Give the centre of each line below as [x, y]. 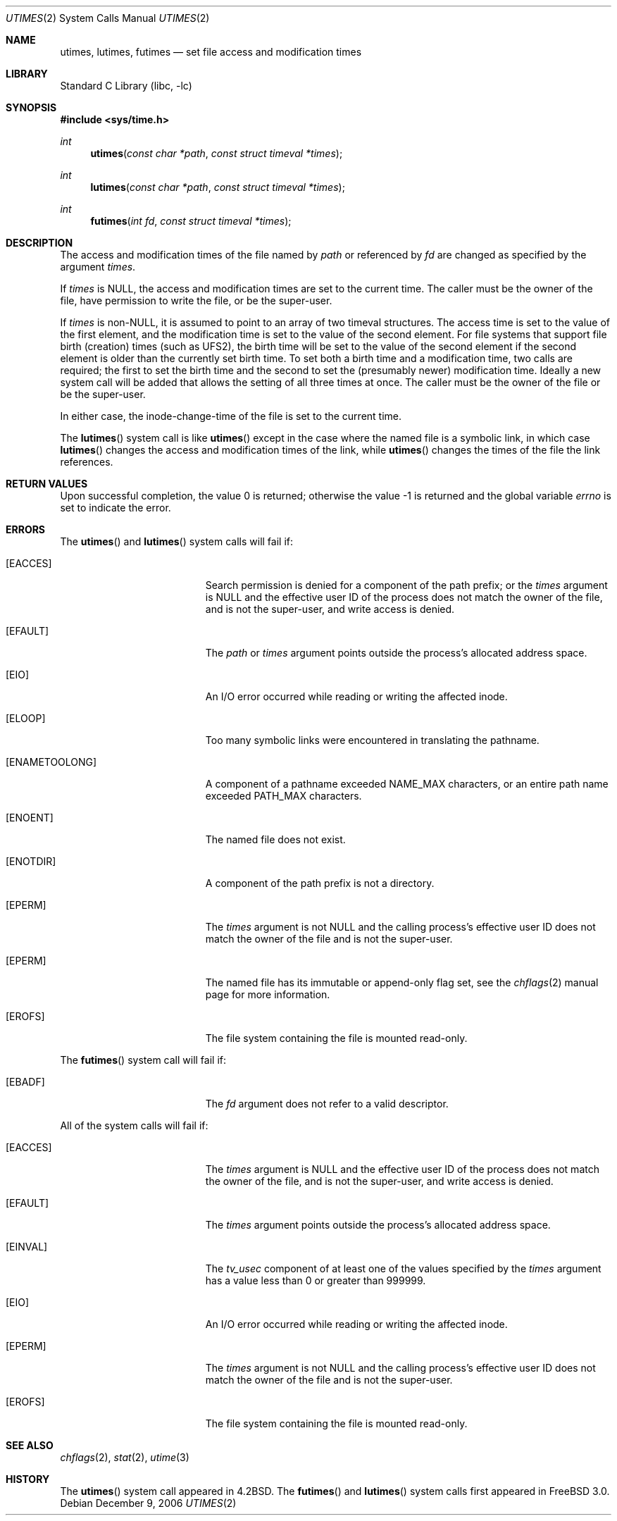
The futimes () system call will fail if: [143, 1060]
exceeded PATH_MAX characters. [283, 796]
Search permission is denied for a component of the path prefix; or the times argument [406, 585]
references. [87, 462]
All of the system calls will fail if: [134, 1125]
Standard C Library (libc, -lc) [126, 86]
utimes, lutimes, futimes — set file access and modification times [211, 52]
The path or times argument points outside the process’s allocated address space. [396, 653]
